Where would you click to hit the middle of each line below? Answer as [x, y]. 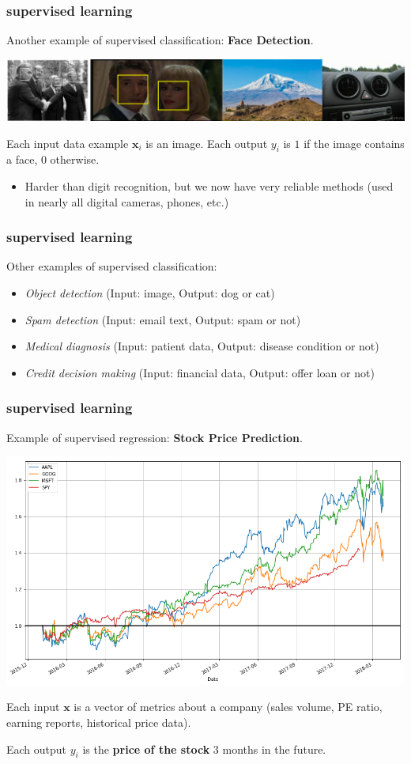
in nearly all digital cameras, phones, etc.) [127, 201]
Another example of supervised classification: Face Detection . [160, 40]
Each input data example [68, 143]
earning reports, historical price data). [99, 722]
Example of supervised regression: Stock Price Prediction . [155, 437]
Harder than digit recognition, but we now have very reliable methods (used [209, 186]
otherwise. [75, 159]
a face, [22, 159]
